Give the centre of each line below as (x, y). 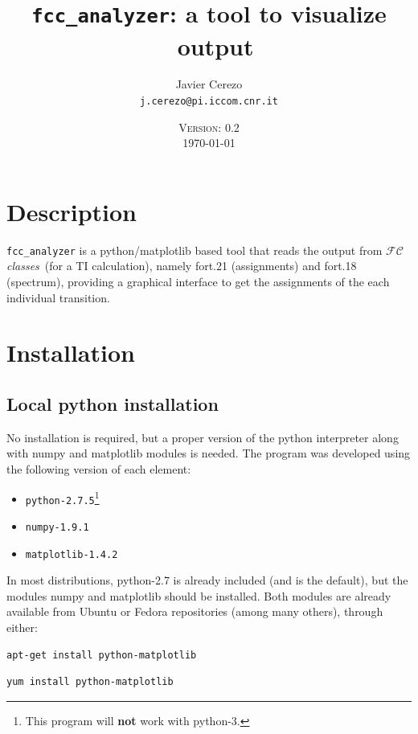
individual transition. (58, 297)
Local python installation (113, 404)
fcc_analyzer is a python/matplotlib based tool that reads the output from (195, 250)
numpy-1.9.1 (57, 527)
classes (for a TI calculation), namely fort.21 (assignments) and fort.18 (182, 266)
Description (72, 211)
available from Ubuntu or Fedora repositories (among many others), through (195, 611)
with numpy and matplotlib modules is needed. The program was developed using (209, 453)
